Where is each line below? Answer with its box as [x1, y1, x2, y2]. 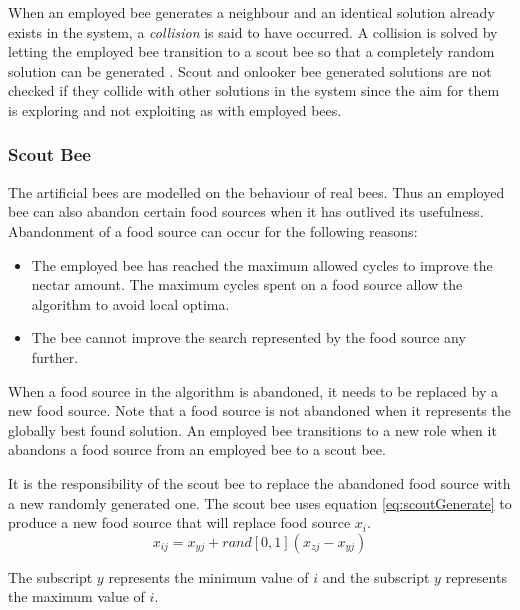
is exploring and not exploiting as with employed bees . [8, 99, 342, 120]
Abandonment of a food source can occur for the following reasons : [8, 220, 418, 241]
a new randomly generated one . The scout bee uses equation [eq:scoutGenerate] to [8, 492, 512, 513]
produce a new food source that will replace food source [8, 512, 351, 533]
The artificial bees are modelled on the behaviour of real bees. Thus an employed [8, 181, 505, 202]
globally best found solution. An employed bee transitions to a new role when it [8, 419, 497, 440]
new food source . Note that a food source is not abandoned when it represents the [8, 400, 511, 421]
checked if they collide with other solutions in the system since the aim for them [8, 80, 500, 101]
